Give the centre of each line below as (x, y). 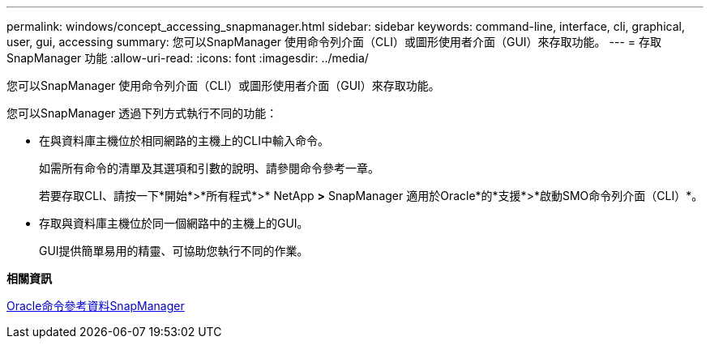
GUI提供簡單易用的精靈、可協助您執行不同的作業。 (174, 251)
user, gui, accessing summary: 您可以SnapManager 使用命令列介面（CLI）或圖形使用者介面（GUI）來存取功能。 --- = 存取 (334, 42)
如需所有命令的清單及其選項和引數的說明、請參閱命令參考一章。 (209, 168)
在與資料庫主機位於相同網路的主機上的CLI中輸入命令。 (184, 141)
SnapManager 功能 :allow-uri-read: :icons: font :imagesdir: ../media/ (188, 58)
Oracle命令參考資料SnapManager (96, 306)
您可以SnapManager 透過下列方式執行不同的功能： (142, 113)
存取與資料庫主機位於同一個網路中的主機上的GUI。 (174, 223)
